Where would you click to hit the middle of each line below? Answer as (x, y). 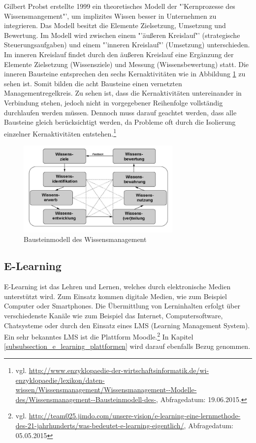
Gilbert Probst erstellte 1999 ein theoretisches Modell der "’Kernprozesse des (120, 6)
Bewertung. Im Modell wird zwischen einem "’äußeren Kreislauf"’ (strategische (122, 35)
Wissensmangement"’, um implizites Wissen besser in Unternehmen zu (110, 16)
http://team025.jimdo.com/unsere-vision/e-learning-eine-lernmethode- (135, 416)
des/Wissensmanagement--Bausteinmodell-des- (86, 399)
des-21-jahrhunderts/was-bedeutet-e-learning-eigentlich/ (100, 425)
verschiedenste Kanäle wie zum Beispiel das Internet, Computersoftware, (113, 315)
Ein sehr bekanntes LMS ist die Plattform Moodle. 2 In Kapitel (99, 336)
